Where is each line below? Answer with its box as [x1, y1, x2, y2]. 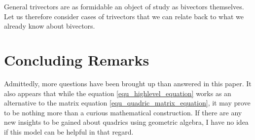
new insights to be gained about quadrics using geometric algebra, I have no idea [4, 117, 249, 127]
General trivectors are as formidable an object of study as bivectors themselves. [4, 1, 244, 11]
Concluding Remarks [4, 49, 149, 70]
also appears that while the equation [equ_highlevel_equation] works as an [4, 88, 231, 98]
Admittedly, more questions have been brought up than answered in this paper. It [4, 78, 252, 88]
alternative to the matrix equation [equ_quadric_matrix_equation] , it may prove [4, 98, 251, 108]
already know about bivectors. [4, 21, 95, 31]
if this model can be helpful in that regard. [4, 126, 134, 137]
